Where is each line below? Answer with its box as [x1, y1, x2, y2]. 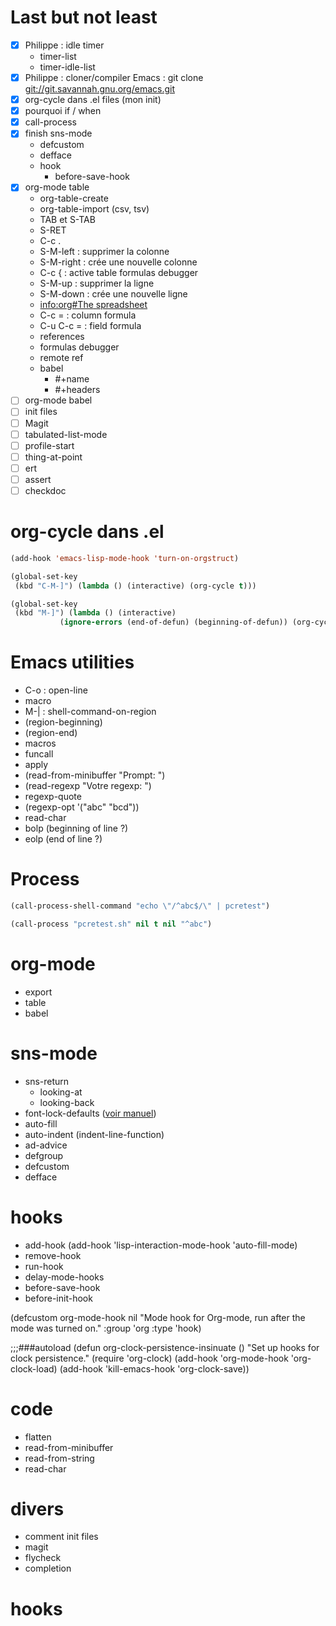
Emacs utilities [10, 651, 135, 674]
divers [10, 1497, 65, 1520]
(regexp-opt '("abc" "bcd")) [24, 801, 140, 813]
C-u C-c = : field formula [39, 320, 142, 332]
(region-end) [24, 727, 78, 739]
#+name [54, 373, 90, 385]
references [39, 331, 85, 343]
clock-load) [10, 1362, 58, 1375]
